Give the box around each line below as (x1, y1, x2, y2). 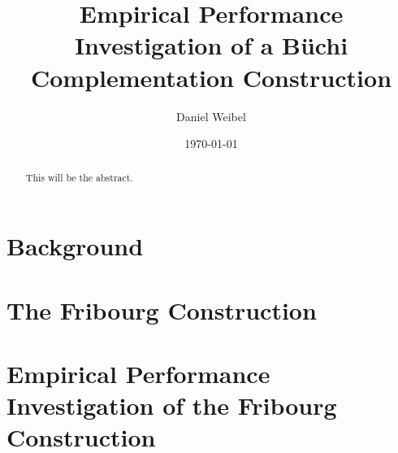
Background (6, 229, 144, 263)
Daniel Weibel (176, 107, 246, 124)
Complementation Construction (30, 60, 392, 94)
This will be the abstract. (25, 171, 133, 185)
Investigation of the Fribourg (6, 389, 337, 422)
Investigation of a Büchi (74, 28, 348, 62)
